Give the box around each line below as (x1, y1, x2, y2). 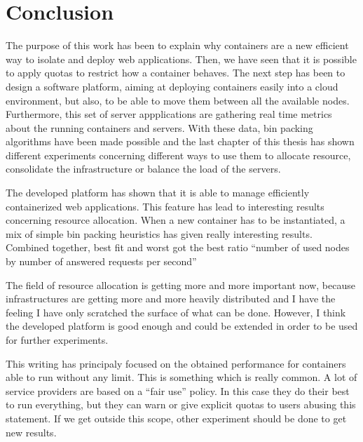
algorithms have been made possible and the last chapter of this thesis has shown (6, 134, 355, 149)
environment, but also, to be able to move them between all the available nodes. (6, 93, 350, 107)
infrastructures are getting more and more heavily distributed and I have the (6, 291, 336, 306)
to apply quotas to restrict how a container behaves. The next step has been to (6, 65, 345, 80)
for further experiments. (6, 333, 109, 347)
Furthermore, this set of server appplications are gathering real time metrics (6, 107, 332, 121)
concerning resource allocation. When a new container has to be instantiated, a (6, 213, 345, 227)
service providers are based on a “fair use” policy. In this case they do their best (6, 383, 350, 398)
